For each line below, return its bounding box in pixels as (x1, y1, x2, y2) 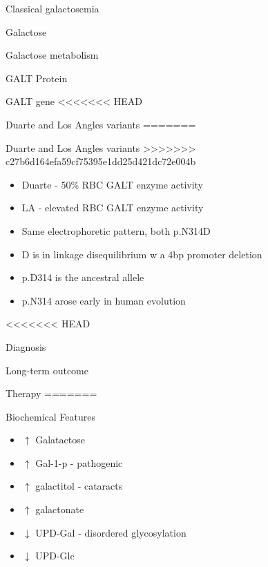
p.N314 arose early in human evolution (21, 293, 186, 307)
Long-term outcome (6, 363, 88, 377)
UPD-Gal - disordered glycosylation (35, 525, 186, 539)
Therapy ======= (6, 386, 97, 401)
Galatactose (35, 432, 85, 447)
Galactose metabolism (6, 48, 99, 62)
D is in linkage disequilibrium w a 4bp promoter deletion (21, 247, 262, 261)
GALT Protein (6, 70, 68, 85)
